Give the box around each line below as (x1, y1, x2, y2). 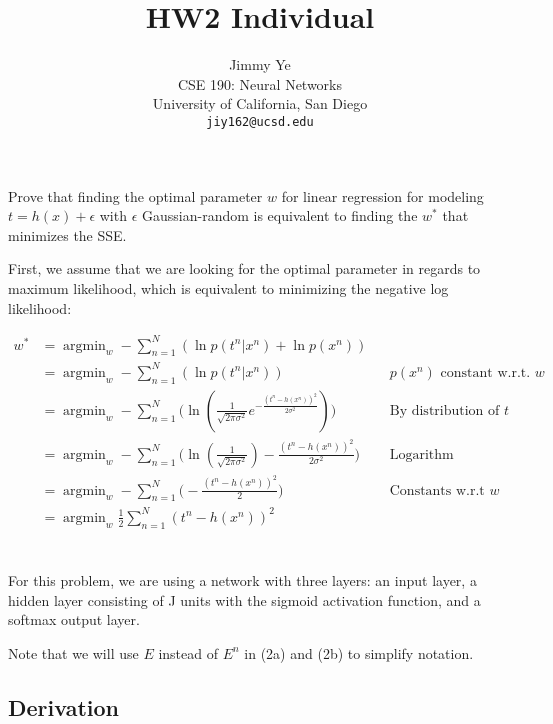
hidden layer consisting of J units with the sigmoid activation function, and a (8, 589, 481, 610)
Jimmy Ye (229, 54, 291, 75)
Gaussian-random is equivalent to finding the (142, 205, 418, 226)
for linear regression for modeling (281, 185, 484, 206)
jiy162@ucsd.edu (206, 114, 314, 129)
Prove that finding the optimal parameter (8, 185, 263, 206)
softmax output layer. (8, 609, 140, 630)
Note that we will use (8, 642, 139, 663)
